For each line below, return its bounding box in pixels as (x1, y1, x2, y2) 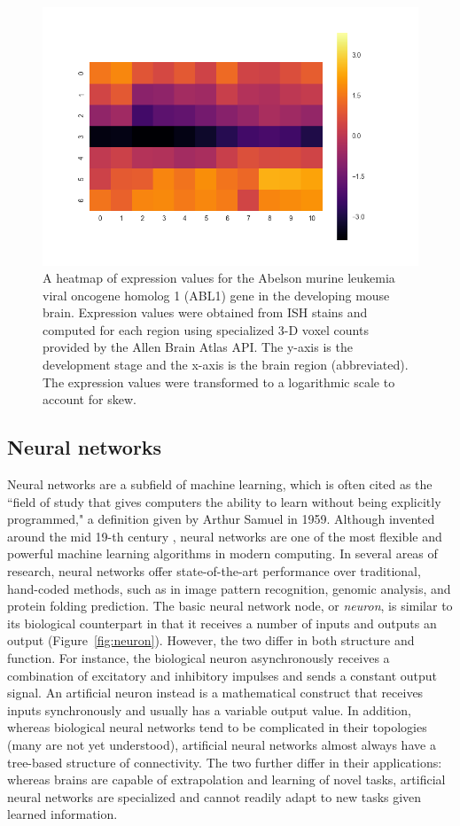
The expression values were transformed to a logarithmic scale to (43, 372, 395, 391)
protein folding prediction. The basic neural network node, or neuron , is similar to (7, 596, 453, 615)
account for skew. (43, 390, 136, 409)
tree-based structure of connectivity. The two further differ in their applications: (7, 752, 442, 771)
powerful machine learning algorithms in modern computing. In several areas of (7, 544, 438, 563)
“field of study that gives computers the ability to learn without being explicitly (7, 492, 441, 510)
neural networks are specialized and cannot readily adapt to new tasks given (7, 787, 422, 806)
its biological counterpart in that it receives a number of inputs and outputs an (7, 613, 437, 632)
